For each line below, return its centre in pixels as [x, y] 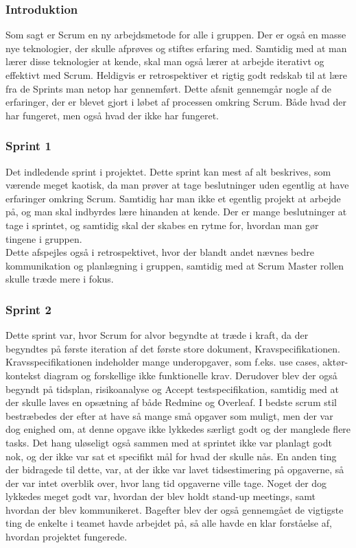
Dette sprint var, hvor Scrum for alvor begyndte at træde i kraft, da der [157, 335]
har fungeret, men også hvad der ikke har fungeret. [112, 115]
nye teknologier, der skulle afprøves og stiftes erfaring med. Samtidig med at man [176, 48]
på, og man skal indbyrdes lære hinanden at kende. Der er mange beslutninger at [176, 212]
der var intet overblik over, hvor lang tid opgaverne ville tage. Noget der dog [166, 483]
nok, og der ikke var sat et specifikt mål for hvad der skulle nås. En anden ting [171, 456]
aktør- [335, 362]
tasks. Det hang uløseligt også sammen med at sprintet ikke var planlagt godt [169, 442]
